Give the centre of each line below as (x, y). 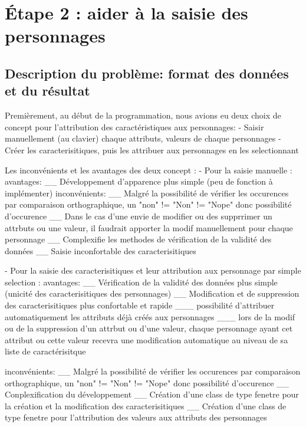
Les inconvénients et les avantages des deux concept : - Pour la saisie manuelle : (149, 170)
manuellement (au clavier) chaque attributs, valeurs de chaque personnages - (143, 138)
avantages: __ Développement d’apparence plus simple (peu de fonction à (139, 181)
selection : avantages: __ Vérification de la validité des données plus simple (141, 282)
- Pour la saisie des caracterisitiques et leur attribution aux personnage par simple (153, 270)
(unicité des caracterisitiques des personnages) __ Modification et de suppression (152, 293)
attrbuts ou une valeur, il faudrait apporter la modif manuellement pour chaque (149, 227)
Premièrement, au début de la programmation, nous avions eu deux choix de (143, 115)
